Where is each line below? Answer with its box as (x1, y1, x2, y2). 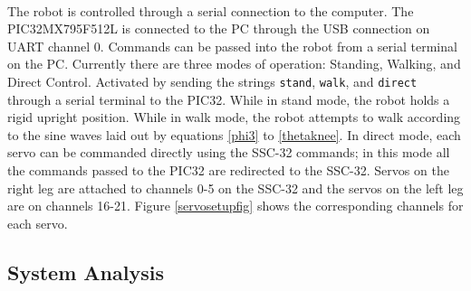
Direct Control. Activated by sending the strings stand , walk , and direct (7, 71, 418, 90)
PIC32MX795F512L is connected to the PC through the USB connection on (7, 19, 430, 38)
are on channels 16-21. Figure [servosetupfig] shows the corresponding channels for (7, 196, 464, 215)
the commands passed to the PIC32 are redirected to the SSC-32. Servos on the (7, 161, 449, 179)
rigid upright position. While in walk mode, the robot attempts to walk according (7, 108, 461, 127)
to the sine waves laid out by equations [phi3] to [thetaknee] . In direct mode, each (7, 125, 461, 144)
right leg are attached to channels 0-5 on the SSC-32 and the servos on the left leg (7, 178, 464, 197)
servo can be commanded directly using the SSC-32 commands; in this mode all (7, 143, 450, 162)
